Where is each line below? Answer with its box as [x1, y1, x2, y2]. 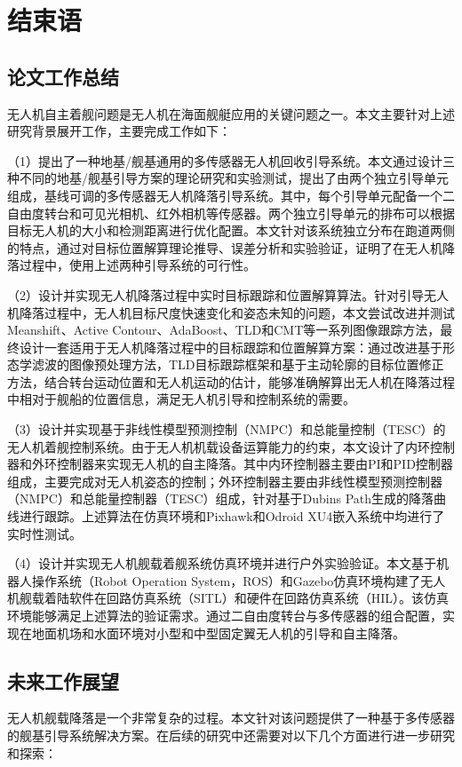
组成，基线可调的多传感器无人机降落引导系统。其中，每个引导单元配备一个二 [7, 186, 455, 204]
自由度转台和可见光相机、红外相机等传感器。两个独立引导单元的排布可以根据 [7, 203, 455, 222]
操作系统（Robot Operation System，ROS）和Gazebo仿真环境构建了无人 [31, 571, 446, 589]
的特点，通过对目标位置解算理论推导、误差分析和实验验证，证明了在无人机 [7, 238, 442, 257]
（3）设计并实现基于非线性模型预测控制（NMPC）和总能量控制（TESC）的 [7, 420, 446, 439]
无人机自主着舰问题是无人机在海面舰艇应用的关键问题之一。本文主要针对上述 [7, 104, 455, 123]
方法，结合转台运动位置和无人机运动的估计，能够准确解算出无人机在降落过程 [7, 372, 455, 391]
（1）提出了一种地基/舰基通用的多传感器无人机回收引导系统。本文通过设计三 [7, 151, 455, 170]
